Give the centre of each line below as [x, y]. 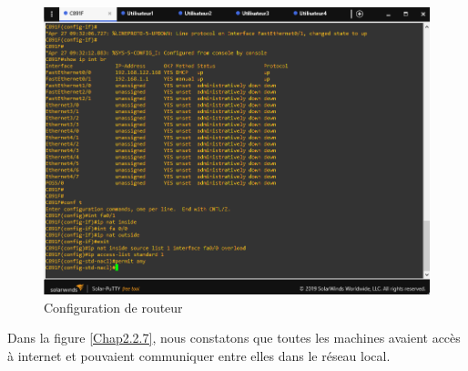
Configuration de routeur [113, 307]
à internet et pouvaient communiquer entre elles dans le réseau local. [199, 355]
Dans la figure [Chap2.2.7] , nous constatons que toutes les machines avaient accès [234, 338]
